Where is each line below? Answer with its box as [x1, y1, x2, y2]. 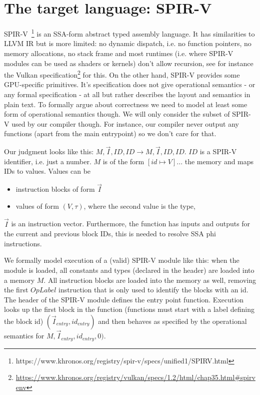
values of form [15, 200, 59, 211]
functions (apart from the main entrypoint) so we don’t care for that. [4, 128, 216, 139]
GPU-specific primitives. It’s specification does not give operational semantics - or [4, 79, 255, 90]
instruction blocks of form [15, 184, 95, 194]
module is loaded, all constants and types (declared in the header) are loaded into [4, 264, 254, 275]
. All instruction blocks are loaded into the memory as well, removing [43, 274, 256, 285]
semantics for [4, 330, 44, 341]
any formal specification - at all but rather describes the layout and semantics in [4, 89, 250, 99]
